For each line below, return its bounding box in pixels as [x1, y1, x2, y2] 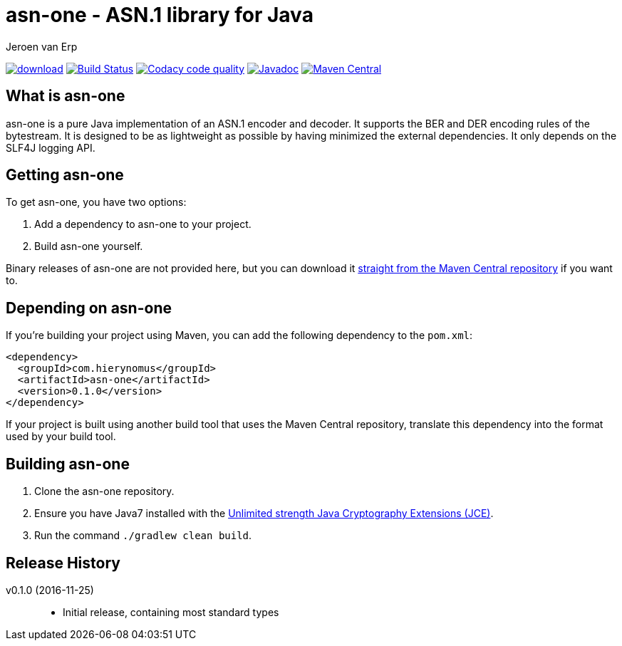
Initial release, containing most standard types [63, 605, 279, 618]
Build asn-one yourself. [34, 240, 143, 253]
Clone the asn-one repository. [34, 485, 175, 498]
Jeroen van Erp [6, 40, 78, 53]
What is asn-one [6, 87, 125, 105]
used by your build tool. [6, 430, 116, 443]
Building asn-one [6, 454, 130, 473]
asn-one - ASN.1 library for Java [6, 3, 313, 27]
